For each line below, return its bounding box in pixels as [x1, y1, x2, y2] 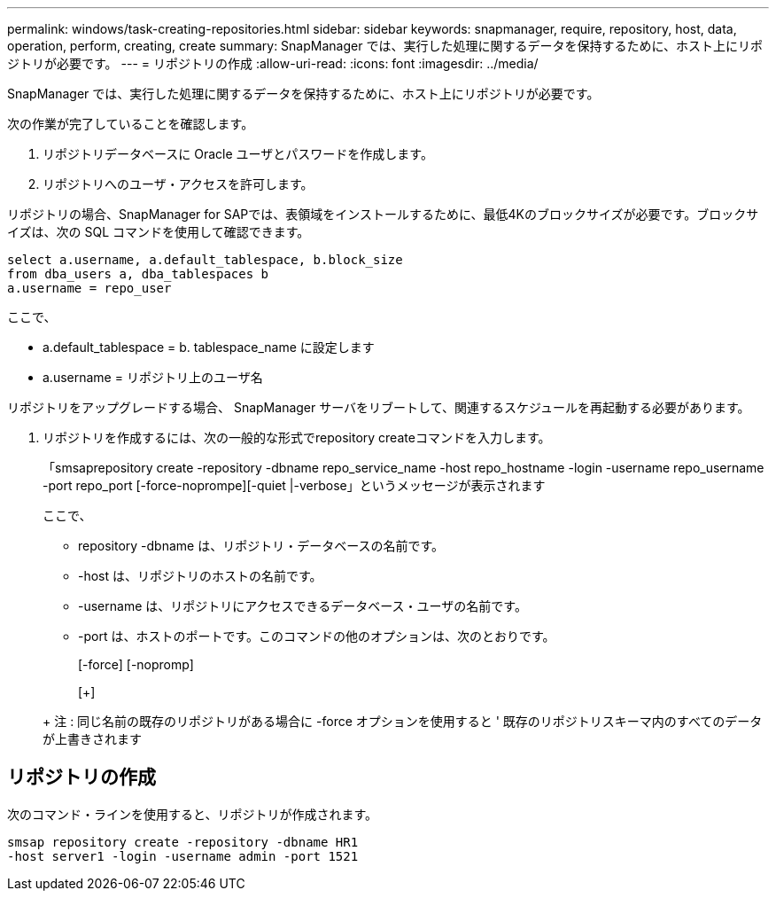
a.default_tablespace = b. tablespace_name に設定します [43, 340, 375, 355]
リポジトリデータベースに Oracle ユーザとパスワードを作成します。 [43, 146, 433, 161]
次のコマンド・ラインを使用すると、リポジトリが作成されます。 [7, 806, 378, 822]
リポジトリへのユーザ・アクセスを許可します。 [43, 176, 314, 191]
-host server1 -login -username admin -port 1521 [7, 848, 359, 863]
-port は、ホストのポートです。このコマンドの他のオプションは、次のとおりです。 [78, 629, 555, 644]
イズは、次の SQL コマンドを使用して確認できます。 [7, 224, 310, 239]
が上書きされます [43, 731, 142, 746]
